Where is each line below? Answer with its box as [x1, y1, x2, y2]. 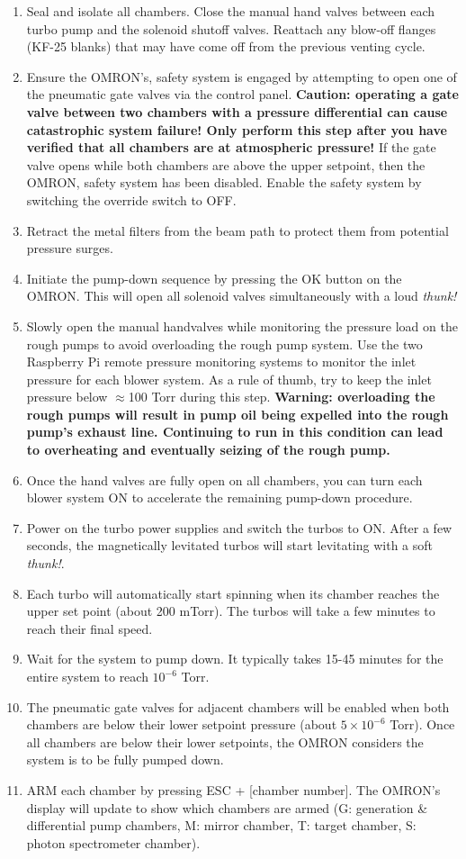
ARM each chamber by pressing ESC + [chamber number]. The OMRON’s [26, 780, 441, 799]
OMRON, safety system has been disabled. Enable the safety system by [26, 173, 422, 192]
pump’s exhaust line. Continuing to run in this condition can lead [26, 422, 444, 441]
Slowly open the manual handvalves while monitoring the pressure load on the [26, 316, 458, 335]
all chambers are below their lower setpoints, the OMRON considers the [26, 732, 424, 751]
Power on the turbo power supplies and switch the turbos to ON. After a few [26, 518, 453, 537]
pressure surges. [26, 239, 113, 258]
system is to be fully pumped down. [26, 750, 224, 769]
